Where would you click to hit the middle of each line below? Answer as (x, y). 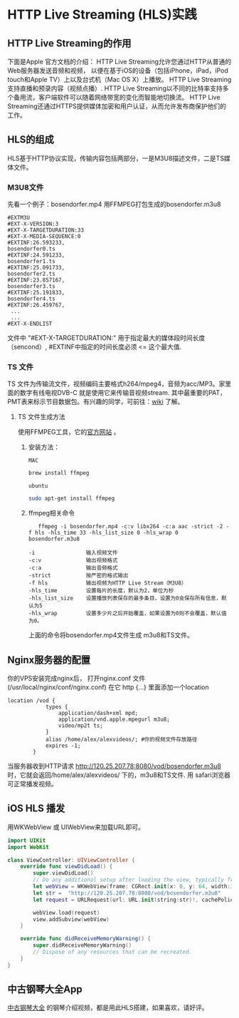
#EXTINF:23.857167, (36, 280)
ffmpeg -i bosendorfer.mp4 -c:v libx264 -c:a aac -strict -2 (131, 527)
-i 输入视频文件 (73, 553)
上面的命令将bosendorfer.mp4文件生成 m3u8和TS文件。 (111, 635)
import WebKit (28, 847)
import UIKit (27, 840)
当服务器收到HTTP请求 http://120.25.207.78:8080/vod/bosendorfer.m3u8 (115, 766)
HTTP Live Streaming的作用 (69, 43)
